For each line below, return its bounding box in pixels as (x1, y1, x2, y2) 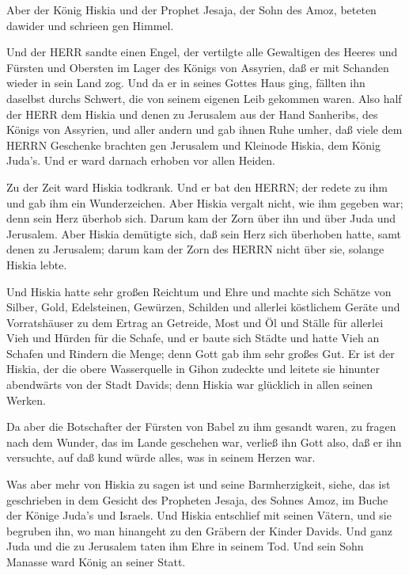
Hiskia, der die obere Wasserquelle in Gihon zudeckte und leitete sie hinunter (6, 360, 380, 377)
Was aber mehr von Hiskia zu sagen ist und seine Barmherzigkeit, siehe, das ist (6, 476, 391, 493)
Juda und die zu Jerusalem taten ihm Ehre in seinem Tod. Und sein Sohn (6, 538, 364, 554)
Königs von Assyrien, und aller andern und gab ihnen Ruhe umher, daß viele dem (6, 121, 403, 138)
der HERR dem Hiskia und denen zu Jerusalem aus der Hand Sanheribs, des (6, 105, 378, 122)
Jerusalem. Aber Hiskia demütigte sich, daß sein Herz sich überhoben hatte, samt (6, 225, 401, 242)
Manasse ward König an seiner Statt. (6, 554, 186, 569)
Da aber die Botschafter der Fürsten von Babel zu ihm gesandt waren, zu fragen (6, 418, 396, 435)
